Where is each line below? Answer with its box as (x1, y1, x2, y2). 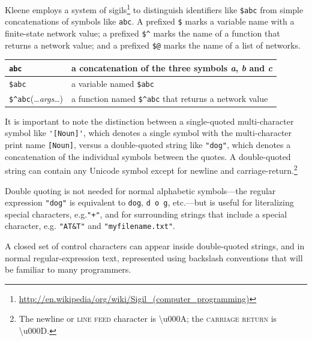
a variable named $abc (71, 77, 154, 89)
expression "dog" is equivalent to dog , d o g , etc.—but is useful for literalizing (5, 196, 294, 209)
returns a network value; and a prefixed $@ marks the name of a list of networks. (5, 38, 301, 51)
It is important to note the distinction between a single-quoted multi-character (5, 114, 294, 127)
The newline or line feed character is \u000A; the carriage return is (19, 312, 277, 325)
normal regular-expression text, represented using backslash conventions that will (5, 251, 303, 264)
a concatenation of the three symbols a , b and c (71, 61, 272, 74)
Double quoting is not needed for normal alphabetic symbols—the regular (5, 184, 276, 197)
